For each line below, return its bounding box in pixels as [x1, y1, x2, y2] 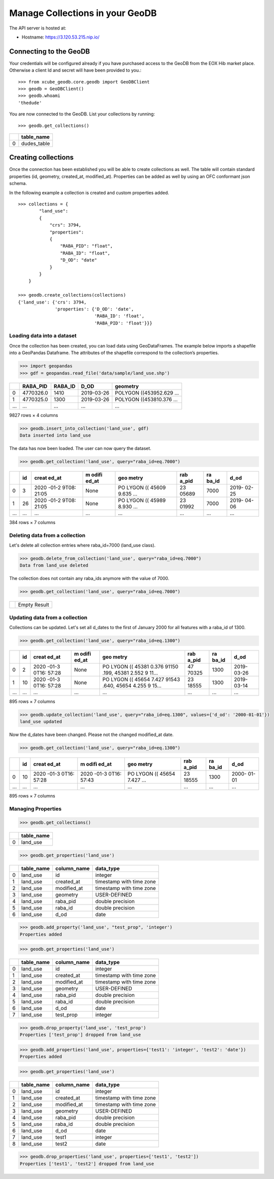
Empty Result [18, 601, 49, 608]
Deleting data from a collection [9, 531, 86, 538]
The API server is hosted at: [9, 25, 67, 31]
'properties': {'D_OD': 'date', [55, 306, 134, 312]
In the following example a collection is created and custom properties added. [9, 189, 169, 195]
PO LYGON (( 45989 [118, 496, 166, 503]
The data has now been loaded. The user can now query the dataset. [9, 445, 152, 451]
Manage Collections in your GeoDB [9, 7, 157, 18]
